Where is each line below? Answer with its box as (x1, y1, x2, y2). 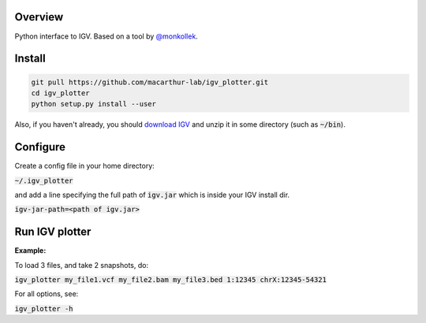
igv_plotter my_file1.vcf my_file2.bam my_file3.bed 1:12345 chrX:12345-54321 (14, 276, 327, 284)
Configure (14, 140, 66, 154)
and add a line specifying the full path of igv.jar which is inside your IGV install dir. (14, 190, 290, 199)
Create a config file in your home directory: (14, 161, 155, 171)
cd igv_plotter (31, 88, 90, 98)
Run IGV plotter (14, 225, 92, 239)
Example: (14, 246, 47, 255)
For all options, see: (14, 289, 79, 299)
